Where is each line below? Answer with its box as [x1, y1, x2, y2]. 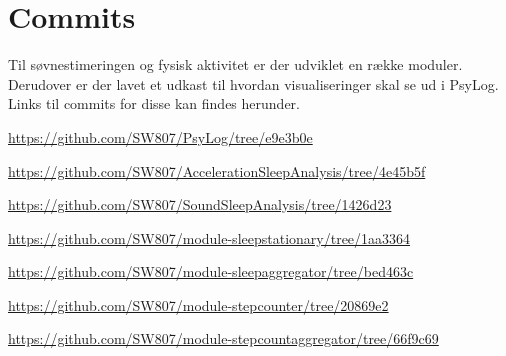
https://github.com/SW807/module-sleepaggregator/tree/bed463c [8, 261, 414, 282]
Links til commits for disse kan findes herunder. [8, 93, 300, 114]
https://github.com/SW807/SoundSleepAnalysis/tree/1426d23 [8, 194, 392, 215]
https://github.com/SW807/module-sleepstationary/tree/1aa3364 [8, 227, 411, 248]
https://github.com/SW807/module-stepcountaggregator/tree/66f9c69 [8, 328, 439, 349]
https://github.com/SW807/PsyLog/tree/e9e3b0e [8, 126, 313, 147]
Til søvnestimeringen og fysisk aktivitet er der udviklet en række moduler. [8, 54, 463, 75]
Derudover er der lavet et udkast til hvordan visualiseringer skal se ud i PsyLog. [8, 73, 499, 94]
